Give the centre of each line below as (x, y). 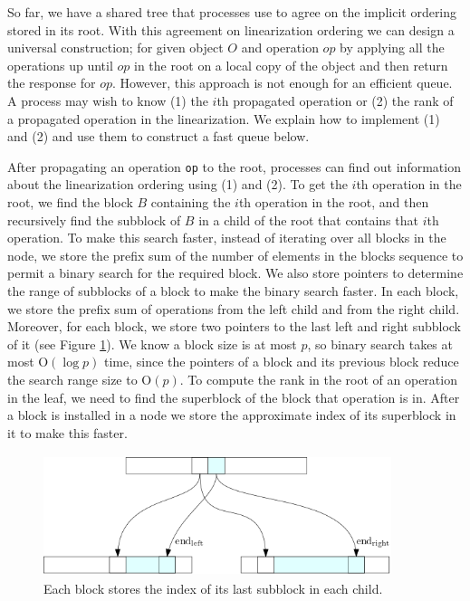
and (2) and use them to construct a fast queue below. (158, 136)
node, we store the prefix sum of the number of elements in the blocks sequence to (235, 255)
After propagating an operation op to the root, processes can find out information (234, 166)
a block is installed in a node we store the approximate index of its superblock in (232, 415)
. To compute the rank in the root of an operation (318, 379)
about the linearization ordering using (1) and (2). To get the (177, 184)
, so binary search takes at (380, 343)
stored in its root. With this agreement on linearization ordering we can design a (231, 29)
